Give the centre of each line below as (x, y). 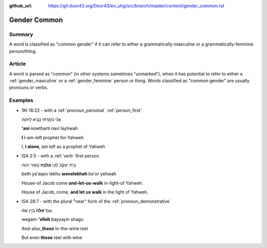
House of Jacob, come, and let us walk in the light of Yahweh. (85, 192)
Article (18, 64)
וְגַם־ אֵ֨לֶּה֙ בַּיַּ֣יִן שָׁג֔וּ (37, 210)
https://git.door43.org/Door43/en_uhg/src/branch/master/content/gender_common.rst (136, 6)
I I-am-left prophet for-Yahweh (53, 137)
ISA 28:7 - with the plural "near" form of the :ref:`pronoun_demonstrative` (96, 201)
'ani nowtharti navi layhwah (50, 128)
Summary (21, 34)
